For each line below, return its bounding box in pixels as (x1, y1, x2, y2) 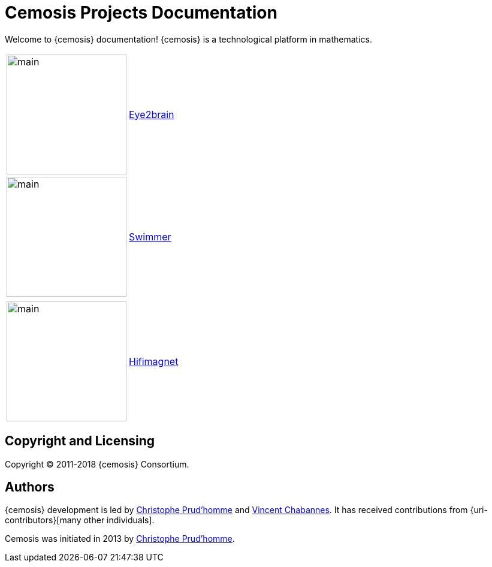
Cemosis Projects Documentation (5, 2, 277, 23)
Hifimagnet (129, 355, 179, 367)
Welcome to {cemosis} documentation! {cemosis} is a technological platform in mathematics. (5, 34, 372, 44)
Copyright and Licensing (5, 433, 155, 449)
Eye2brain (129, 108, 174, 120)
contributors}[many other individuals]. (5, 515, 155, 526)
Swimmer (129, 230, 171, 243)
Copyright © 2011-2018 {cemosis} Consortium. (5, 459, 189, 469)
